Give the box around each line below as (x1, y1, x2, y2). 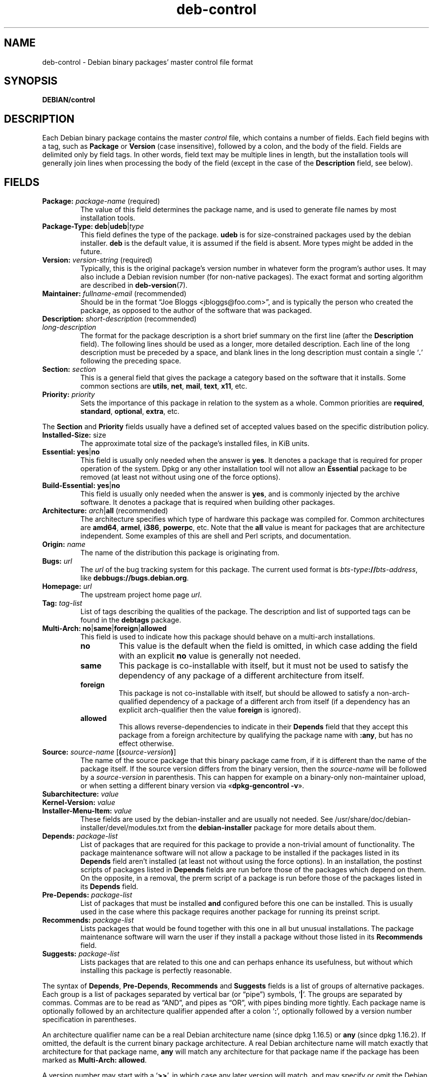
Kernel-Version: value (42, 798, 115, 807)
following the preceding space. (80, 357, 181, 365)
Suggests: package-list (42, 949, 120, 958)
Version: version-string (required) (42, 256, 153, 265)
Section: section (42, 365, 96, 374)
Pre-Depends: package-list (42, 891, 132, 899)
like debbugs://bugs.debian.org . (80, 574, 189, 583)
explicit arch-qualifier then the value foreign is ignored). (119, 706, 301, 715)
